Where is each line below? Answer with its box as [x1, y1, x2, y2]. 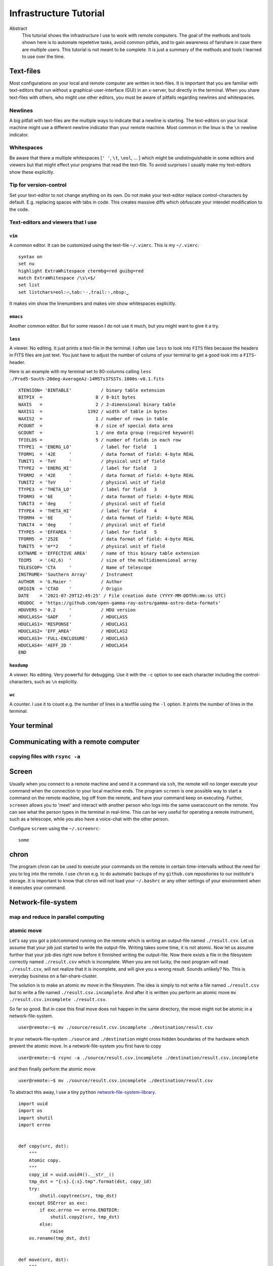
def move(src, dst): [18, 1256, 69, 1262]
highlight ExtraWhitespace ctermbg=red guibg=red [18, 268, 144, 273]
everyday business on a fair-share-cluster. [9, 973, 98, 979]
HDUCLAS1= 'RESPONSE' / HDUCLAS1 [18, 621, 128, 627]
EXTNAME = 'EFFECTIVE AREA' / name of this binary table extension [18, 550, 200, 556]
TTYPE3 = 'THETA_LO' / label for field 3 [18, 487, 157, 492]
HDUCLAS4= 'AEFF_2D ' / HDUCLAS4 [18, 643, 128, 648]
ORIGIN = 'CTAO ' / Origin [18, 585, 122, 591]
